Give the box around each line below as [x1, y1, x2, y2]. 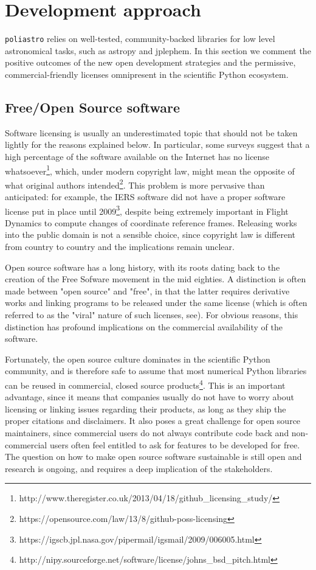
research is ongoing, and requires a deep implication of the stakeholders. [5, 462, 273, 474]
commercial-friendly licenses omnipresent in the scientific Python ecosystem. [5, 68, 289, 80]
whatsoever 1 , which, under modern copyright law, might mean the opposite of [5, 162, 295, 177]
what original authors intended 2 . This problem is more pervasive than [5, 176, 265, 191]
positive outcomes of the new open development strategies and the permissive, [5, 56, 296, 69]
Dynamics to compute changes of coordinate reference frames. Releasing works [5, 216, 297, 229]
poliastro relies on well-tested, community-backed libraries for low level [5, 32, 275, 45]
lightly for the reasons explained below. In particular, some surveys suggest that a [5, 138, 310, 151]
